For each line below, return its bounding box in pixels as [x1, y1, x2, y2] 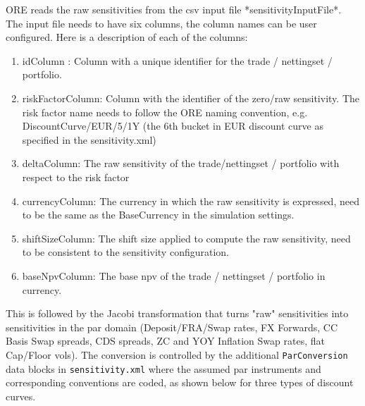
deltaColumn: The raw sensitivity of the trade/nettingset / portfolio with [22, 156, 340, 171]
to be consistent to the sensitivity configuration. [22, 245, 229, 259]
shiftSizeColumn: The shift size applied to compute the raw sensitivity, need [22, 230, 351, 245]
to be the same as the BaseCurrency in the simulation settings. [22, 207, 295, 222]
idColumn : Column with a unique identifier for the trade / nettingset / [22, 53, 333, 68]
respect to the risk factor [22, 169, 130, 184]
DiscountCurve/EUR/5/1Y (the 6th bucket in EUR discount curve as [22, 118, 323, 133]
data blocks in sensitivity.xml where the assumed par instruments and [6, 361, 321, 376]
